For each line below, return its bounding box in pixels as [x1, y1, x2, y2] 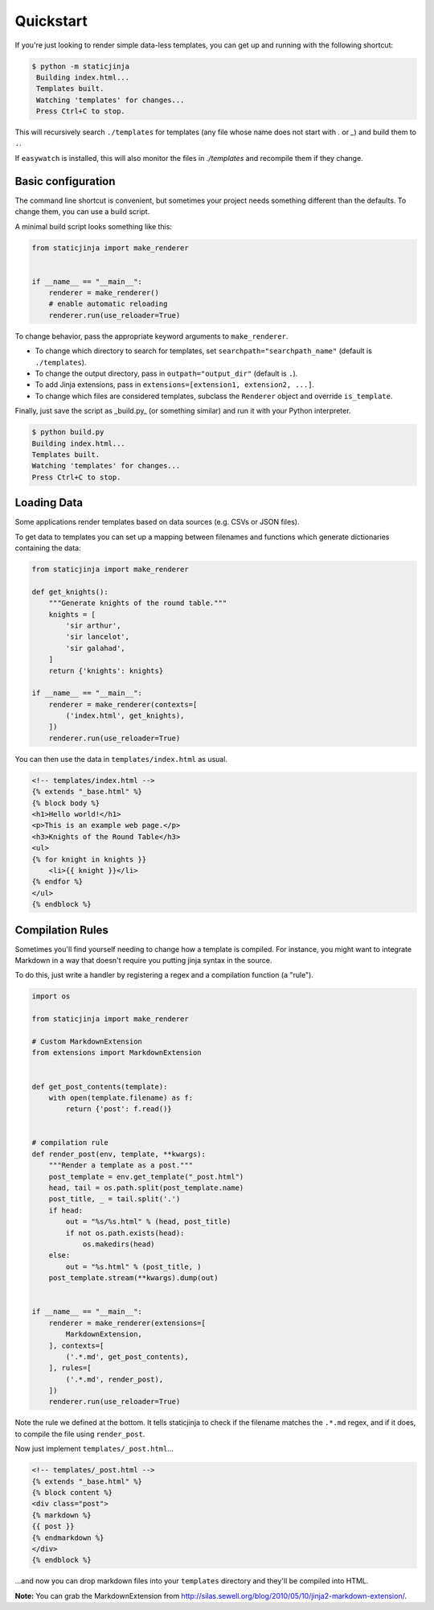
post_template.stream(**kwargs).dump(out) [48, 1274, 219, 1283]
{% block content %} [31, 1489, 113, 1497]
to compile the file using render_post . [14, 1429, 145, 1439]
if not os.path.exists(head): [65, 1228, 185, 1237]
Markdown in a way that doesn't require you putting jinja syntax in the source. [14, 956, 272, 966]
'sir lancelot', [65, 632, 130, 641]
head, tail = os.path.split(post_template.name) [48, 1184, 244, 1192]
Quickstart [14, 12, 88, 30]
